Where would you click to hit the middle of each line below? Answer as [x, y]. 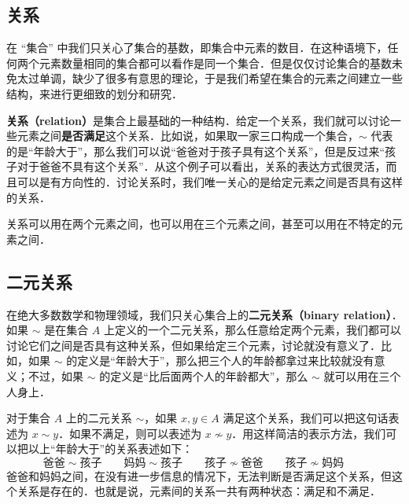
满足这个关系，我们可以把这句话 [306, 418]
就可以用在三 [357, 375]
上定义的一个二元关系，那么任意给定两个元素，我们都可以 [252, 330]
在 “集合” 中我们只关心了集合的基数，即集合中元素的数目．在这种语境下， [197, 48]
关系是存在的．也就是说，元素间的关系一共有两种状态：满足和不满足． [199, 491]
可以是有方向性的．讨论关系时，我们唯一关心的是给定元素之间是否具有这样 [210, 181]
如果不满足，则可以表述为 [136, 433]
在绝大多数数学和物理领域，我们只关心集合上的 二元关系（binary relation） [199, 314]
